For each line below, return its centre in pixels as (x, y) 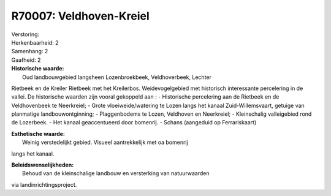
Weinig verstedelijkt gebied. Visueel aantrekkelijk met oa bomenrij (105, 142)
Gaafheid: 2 (26, 60)
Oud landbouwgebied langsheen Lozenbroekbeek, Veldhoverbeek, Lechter (117, 77)
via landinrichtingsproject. (44, 184)
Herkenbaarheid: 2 (35, 42)
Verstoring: (25, 34)
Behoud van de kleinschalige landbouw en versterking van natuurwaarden (116, 173)
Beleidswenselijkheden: (43, 165)
